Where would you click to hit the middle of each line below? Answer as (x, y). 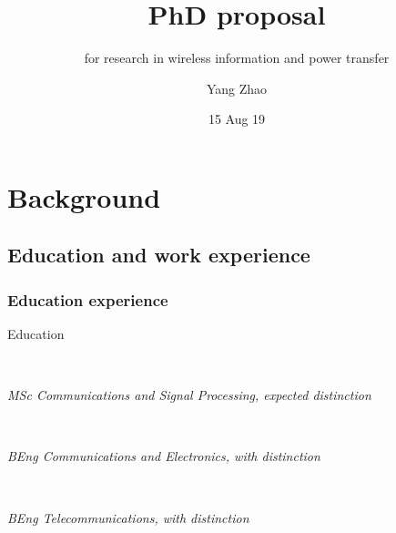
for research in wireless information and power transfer (237, 58)
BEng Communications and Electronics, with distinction (164, 456)
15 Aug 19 (237, 119)
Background (84, 196)
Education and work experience (159, 255)
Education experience (88, 299)
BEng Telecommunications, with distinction (128, 517)
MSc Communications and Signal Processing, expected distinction (189, 395)
